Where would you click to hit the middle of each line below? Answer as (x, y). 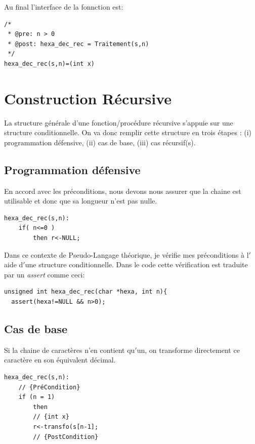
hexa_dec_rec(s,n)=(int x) (49, 64)
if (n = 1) (37, 397)
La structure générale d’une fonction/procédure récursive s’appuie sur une (119, 122)
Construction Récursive (88, 98)
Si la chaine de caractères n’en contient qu (70, 350)
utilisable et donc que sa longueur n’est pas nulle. (81, 201)
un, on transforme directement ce (188, 350)
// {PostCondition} (66, 437)
